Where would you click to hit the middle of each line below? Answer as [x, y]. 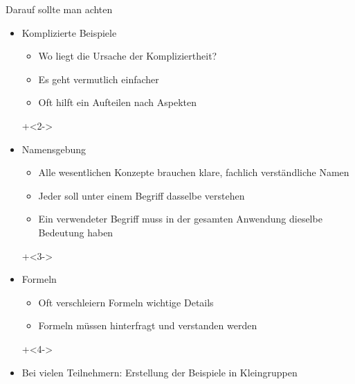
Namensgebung [54, 149]
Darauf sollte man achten [59, 9]
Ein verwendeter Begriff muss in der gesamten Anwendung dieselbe [180, 219]
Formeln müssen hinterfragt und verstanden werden [148, 325]
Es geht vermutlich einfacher [99, 79]
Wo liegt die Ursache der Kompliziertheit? [128, 56]
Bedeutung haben [76, 232]
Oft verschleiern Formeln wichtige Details [126, 302]
